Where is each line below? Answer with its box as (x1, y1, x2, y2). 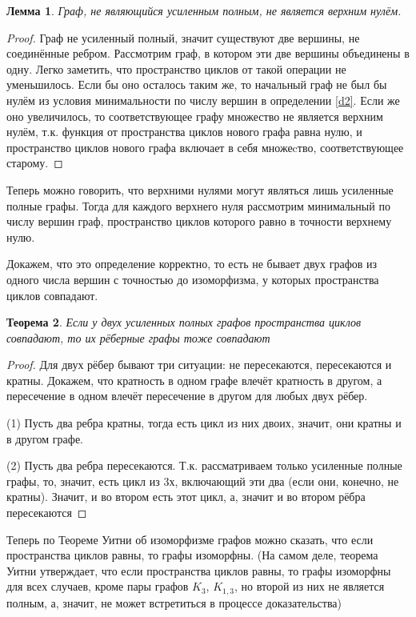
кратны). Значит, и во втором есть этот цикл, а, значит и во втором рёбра (6, 488, 366, 505)
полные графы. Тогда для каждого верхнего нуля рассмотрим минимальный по (6, 197, 390, 214)
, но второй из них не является (234, 578, 385, 595)
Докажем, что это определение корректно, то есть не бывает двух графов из (6, 255, 378, 272)
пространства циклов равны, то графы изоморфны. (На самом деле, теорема (6, 547, 378, 563)
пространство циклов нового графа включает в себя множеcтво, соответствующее (6, 138, 404, 155)
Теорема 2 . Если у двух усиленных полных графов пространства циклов (6, 314, 362, 331)
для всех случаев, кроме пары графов (6, 578, 189, 595)
